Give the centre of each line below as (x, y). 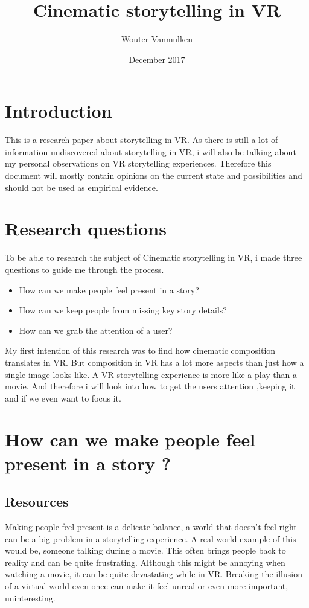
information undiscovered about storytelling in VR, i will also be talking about (151, 151)
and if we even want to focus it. (63, 398)
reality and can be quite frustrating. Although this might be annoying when (145, 562)
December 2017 (157, 59)
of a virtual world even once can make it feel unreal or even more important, (147, 586)
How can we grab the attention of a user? (96, 330)
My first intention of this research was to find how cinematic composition (140, 350)
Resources (37, 501)
